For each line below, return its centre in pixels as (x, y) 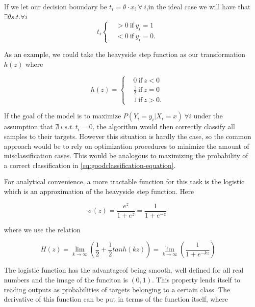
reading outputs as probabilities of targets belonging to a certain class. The (117, 289)
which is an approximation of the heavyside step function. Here (99, 191)
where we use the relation (42, 229)
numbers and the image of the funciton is (66, 279)
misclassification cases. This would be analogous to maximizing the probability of (126, 155)
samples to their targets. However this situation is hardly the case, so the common (127, 136)
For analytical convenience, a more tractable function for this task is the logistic (124, 181)
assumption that (28, 126)
